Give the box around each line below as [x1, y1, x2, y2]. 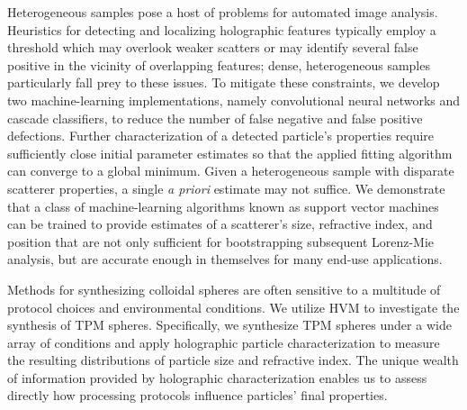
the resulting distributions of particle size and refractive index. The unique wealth [7, 351, 459, 369]
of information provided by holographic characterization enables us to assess [7, 368, 427, 387]
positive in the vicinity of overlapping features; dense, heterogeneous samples [7, 55, 430, 74]
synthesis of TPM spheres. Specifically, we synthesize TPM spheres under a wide [7, 315, 452, 334]
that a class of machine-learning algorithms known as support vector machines [7, 196, 439, 215]
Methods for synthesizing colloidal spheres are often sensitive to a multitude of [7, 279, 441, 298]
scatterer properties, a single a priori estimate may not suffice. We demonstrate [7, 178, 445, 197]
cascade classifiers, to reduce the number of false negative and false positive [7, 108, 423, 127]
